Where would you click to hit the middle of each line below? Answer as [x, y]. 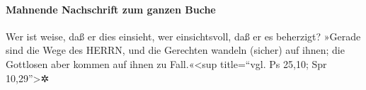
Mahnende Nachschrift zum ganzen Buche [111, 9]
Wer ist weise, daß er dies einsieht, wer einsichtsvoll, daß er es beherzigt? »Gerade [183, 36]
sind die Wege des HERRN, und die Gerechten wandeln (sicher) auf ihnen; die [175, 50]
